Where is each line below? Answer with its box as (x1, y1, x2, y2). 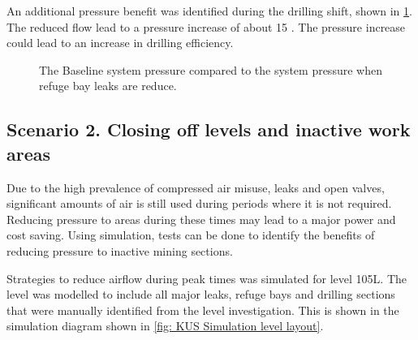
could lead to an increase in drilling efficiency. (6, 34, 234, 51)
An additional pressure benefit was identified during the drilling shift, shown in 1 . (6, 2, 412, 19)
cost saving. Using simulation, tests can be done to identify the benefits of (6, 226, 375, 243)
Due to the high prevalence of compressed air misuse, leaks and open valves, (6, 179, 385, 196)
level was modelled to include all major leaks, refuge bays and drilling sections (6, 286, 395, 303)
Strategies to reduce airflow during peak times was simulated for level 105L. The (6, 269, 407, 286)
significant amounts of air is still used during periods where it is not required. (6, 195, 392, 212)
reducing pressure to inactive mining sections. (6, 242, 233, 259)
